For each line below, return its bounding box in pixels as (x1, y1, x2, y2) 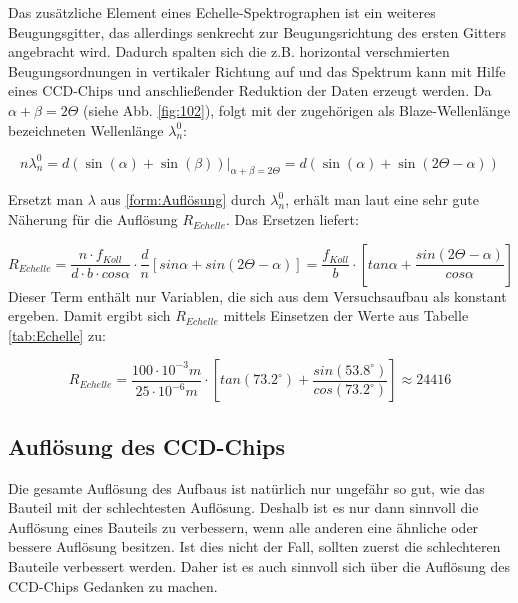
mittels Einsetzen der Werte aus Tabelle (223, 305, 469, 326)
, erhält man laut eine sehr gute (285, 189, 479, 210)
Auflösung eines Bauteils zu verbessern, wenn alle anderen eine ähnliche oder (8, 516, 479, 537)
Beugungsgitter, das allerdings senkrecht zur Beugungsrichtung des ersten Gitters (8, 21, 506, 42)
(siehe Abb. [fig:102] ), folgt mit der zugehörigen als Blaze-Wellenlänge (83, 99, 511, 120)
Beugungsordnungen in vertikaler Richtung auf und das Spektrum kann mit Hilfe (8, 60, 506, 81)
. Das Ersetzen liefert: (225, 209, 359, 230)
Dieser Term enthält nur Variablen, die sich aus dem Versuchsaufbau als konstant (8, 285, 507, 306)
